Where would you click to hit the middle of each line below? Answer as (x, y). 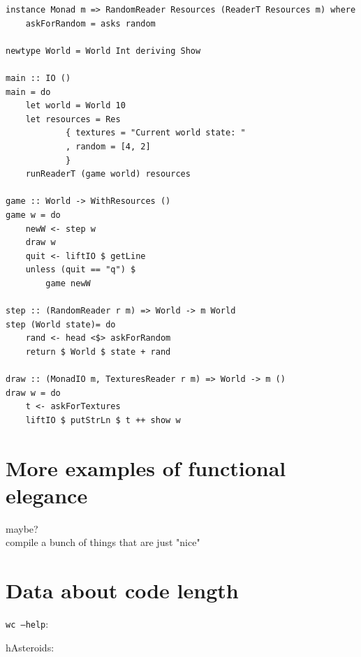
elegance (47, 495)
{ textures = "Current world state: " (155, 133)
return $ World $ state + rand (98, 352)
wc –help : (27, 624)
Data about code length (122, 590)
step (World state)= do (61, 324)
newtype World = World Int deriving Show (103, 51)
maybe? (22, 528)
